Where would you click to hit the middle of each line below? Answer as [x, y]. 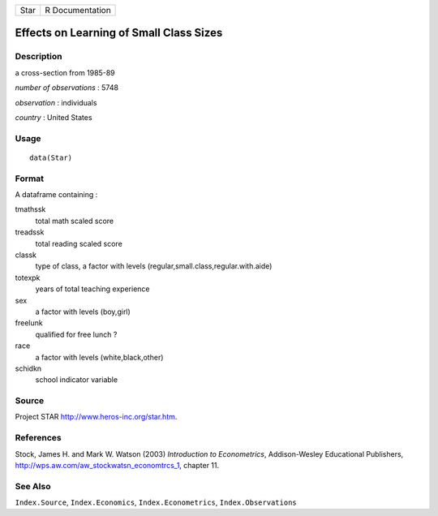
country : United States [54, 117]
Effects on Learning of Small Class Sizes [119, 33]
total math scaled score [75, 221]
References [38, 438]
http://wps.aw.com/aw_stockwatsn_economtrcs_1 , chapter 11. [117, 465]
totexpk [28, 277]
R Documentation [78, 10]
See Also [33, 486]
